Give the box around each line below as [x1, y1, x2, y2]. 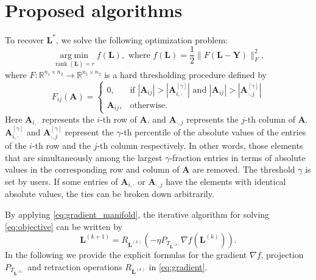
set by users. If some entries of [5, 175, 118, 187]
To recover [5, 33, 44, 46]
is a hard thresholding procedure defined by [104, 68, 267, 81]
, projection [261, 248, 304, 261]
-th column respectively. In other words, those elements [97, 139, 303, 152]
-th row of [100, 112, 137, 125]
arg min [60, 51, 88, 60]
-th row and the [32, 139, 91, 152]
